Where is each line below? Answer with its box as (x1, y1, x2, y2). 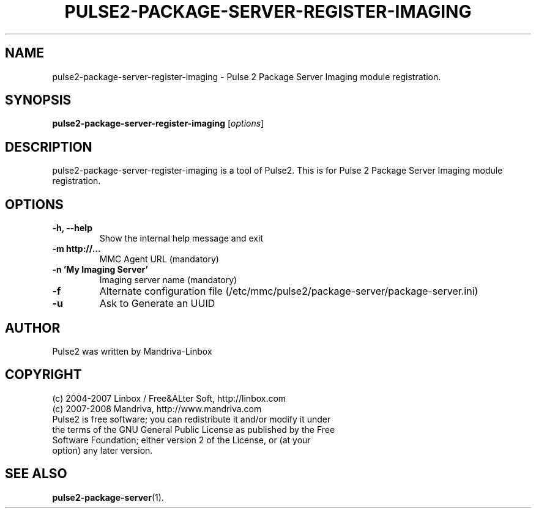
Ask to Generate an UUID (99, 297, 215, 310)
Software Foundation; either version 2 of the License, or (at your (52, 434, 311, 445)
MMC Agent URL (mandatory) (99, 254, 219, 265)
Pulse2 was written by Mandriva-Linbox (52, 345, 212, 356)
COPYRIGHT (5, 367, 82, 383)
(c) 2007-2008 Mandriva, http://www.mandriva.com (52, 403, 262, 414)
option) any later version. (52, 445, 153, 456)
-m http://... (52, 243, 101, 254)
